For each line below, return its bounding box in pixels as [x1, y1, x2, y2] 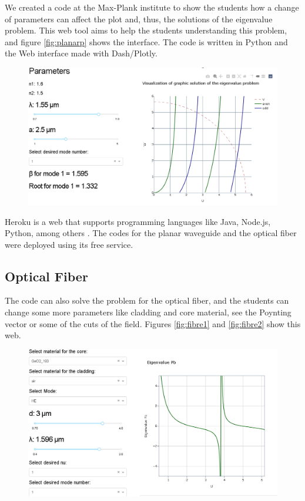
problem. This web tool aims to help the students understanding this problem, [5, 24, 287, 36]
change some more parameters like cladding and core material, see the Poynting [5, 306, 291, 318]
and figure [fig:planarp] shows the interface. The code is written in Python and [5, 35, 288, 48]
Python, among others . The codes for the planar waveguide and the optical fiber [5, 227, 297, 239]
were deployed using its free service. [5, 238, 133, 250]
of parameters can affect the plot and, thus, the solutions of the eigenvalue [5, 12, 273, 25]
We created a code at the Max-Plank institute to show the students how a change [5, 1, 299, 13]
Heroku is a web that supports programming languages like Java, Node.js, [5, 215, 271, 227]
